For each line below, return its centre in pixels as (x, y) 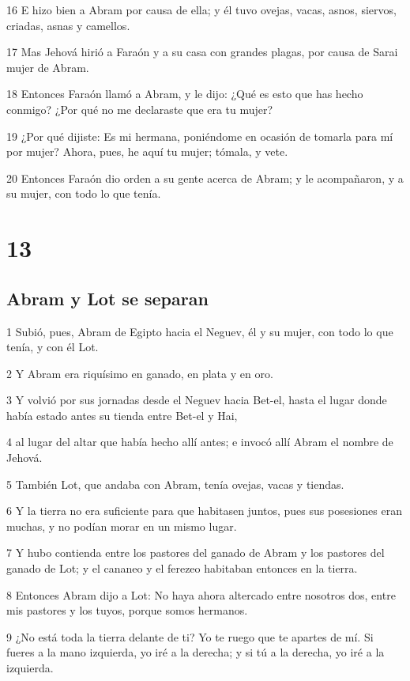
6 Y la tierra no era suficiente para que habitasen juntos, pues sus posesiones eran (204, 511)
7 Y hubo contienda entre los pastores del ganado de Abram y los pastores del (196, 552)
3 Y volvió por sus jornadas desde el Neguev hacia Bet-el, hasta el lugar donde (197, 400)
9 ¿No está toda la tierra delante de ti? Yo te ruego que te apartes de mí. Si (190, 636)
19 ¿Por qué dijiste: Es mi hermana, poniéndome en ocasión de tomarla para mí (200, 136)
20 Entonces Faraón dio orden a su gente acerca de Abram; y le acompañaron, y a (205, 178)
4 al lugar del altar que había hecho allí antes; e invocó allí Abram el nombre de (200, 442)
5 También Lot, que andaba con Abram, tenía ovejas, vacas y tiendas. (175, 484)
